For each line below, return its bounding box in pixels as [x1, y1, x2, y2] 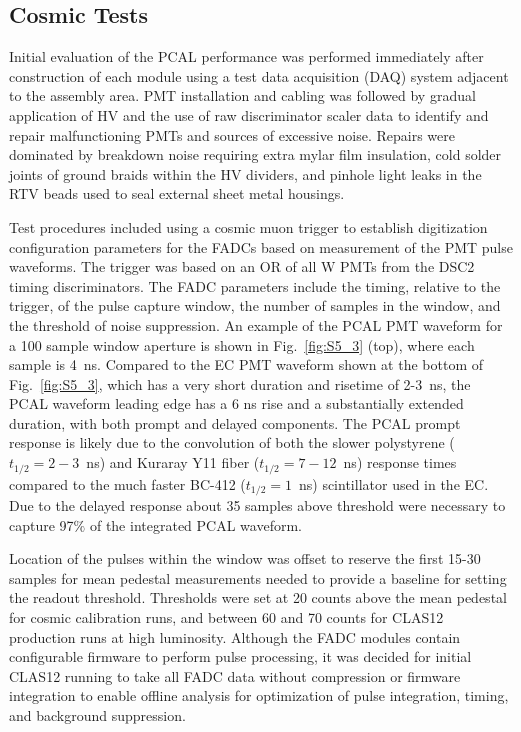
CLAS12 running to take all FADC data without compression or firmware [9, 665, 461, 686]
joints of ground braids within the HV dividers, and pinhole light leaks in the [9, 163, 482, 184]
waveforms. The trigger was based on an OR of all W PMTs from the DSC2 [9, 256, 475, 277]
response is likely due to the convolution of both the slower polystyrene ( [9, 432, 455, 453]
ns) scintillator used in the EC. [298, 473, 489, 494]
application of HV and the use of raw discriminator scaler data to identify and [9, 104, 489, 125]
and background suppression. [9, 704, 186, 725]
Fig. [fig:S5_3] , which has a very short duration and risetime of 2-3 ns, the [9, 373, 471, 394]
